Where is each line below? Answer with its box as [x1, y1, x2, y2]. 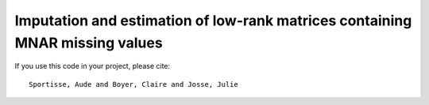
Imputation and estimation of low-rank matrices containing [14, 12, 412, 29]
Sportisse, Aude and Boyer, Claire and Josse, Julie [29, 80, 238, 88]
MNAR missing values [14, 34, 163, 51]
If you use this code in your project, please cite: [14, 62, 171, 71]
